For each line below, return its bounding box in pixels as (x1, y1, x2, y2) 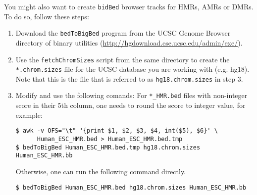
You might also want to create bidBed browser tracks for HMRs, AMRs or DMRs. (4, 1, 254, 11)
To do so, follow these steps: (4, 11, 89, 21)
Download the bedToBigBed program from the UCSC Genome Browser (15, 28, 231, 38)
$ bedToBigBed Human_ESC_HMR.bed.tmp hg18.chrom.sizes (15, 144, 201, 151)
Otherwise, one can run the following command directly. (15, 166, 186, 176)
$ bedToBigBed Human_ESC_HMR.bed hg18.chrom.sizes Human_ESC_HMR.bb (15, 184, 247, 191)
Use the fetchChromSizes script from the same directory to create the (15, 54, 230, 64)
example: (15, 109, 43, 120)
